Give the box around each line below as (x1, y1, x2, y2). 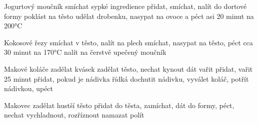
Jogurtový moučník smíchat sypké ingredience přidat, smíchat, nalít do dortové (4, 1, 247, 11)
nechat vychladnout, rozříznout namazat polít (4, 110, 144, 120)
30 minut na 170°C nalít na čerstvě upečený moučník (4, 47, 166, 57)
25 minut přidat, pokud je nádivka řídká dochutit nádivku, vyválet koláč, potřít (4, 73, 249, 84)
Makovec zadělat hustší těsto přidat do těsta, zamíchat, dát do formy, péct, (4, 100, 234, 110)
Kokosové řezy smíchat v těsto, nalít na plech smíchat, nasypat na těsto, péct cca (4, 37, 253, 47)
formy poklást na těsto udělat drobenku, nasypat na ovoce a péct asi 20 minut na (4, 10, 254, 21)
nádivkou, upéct (4, 83, 53, 94)
